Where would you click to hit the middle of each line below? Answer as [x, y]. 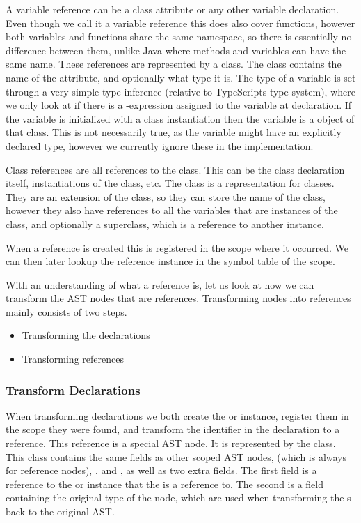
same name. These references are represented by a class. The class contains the [174, 64]
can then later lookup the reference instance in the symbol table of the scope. [170, 261]
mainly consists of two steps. [66, 311]
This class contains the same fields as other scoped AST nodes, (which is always [176, 456]
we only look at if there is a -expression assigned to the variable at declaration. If [179, 105]
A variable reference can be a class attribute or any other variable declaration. [173, 9]
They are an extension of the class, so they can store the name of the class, [166, 196]
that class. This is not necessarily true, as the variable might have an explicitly [174, 132]
